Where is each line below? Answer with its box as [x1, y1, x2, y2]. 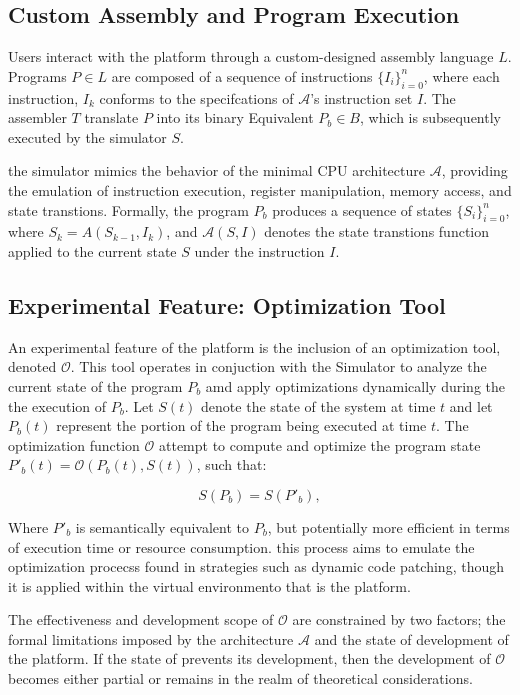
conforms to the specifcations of [99, 87, 294, 108]
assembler [8, 107, 67, 128]
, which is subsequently [359, 107, 501, 128]
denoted [8, 356, 57, 377]
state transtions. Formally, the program [8, 199, 249, 220]
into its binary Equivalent [156, 107, 314, 128]
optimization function [8, 434, 140, 455]
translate [84, 107, 139, 128]
